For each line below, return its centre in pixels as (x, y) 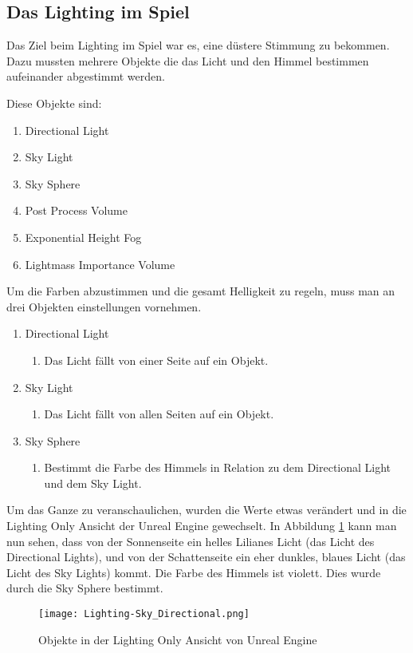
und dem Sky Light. (93, 483)
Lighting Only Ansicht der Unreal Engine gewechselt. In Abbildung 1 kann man (202, 526)
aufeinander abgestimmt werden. (86, 76)
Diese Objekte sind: (54, 103)
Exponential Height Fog (83, 237)
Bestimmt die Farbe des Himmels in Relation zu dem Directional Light (218, 467)
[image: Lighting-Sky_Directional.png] (144, 614)
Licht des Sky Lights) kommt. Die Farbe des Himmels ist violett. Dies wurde (194, 572)
